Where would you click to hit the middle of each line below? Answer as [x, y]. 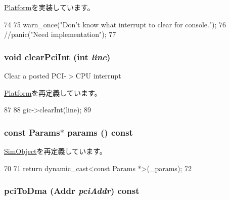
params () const [100, 132]
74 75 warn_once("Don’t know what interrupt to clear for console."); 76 [115, 24]
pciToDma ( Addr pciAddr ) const [72, 191]
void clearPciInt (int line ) [57, 56]
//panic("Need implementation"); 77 [60, 34]
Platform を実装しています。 [49, 7]
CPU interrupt [98, 75]
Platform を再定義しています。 [53, 92]
